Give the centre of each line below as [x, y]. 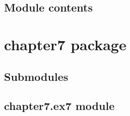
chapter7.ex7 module [59, 106]
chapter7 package [65, 44]
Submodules [36, 76]
